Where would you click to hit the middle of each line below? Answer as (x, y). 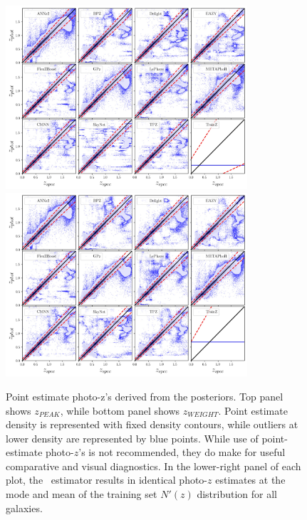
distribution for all (237, 494)
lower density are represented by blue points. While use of (132, 438)
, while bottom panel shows (120, 410)
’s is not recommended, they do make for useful (182, 452)
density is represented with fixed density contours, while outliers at (152, 424)
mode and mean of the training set (82, 494)
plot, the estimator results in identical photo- (107, 480)
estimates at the (250, 480)
